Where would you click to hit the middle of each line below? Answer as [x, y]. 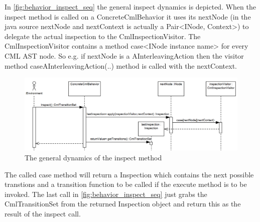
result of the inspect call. [43, 214]
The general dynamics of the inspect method [93, 158]
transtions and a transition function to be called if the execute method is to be [126, 184]
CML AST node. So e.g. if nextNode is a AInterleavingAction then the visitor [124, 55]
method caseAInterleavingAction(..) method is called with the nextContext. [121, 65]
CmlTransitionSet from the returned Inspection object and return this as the [123, 204]
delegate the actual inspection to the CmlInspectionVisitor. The [103, 36]
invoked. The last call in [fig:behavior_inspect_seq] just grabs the [106, 194]
